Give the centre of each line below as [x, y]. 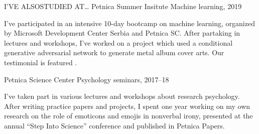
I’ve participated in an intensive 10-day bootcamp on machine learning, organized [129, 23]
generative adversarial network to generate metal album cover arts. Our [114, 52]
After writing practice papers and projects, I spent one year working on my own [127, 106]
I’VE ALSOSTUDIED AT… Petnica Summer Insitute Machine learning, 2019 [123, 6]
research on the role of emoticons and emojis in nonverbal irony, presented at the [128, 116]
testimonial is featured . [41, 62]
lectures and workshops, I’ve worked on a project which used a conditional [118, 42]
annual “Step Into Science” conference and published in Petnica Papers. [114, 125]
